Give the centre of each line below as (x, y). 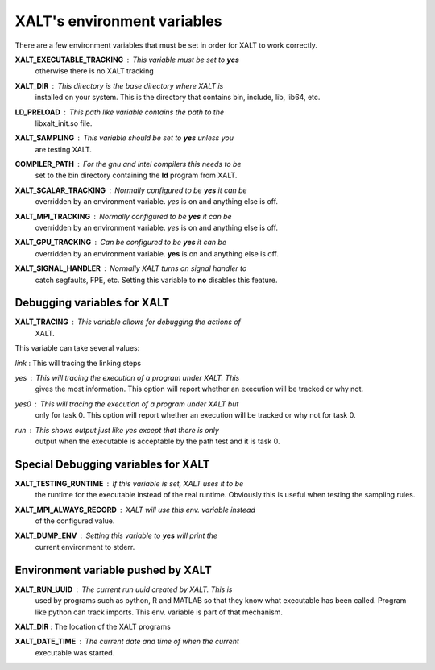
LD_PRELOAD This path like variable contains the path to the (120, 112)
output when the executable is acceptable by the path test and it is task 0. (157, 441)
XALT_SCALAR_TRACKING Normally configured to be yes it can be (131, 190)
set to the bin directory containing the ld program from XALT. (136, 175)
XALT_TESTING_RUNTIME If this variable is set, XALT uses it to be (129, 483)
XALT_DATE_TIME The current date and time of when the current (127, 642)
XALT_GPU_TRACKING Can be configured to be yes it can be (121, 243)
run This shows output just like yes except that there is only (117, 430)
